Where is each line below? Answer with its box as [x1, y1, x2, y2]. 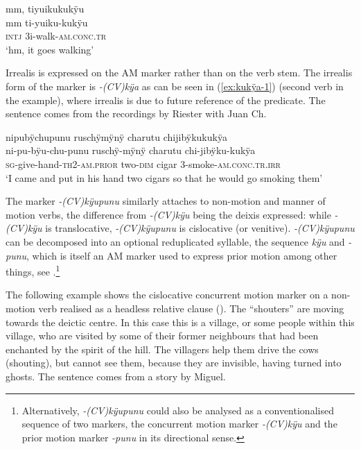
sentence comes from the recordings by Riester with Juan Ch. [6, 106, 267, 121]
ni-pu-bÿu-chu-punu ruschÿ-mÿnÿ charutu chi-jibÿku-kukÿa [6, 143, 256, 158]
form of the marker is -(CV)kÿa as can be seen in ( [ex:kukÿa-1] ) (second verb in [6, 78, 344, 93]
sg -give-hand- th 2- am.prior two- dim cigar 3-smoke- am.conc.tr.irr [6, 156, 281, 171]
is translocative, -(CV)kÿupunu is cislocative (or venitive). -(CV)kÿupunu [45, 221, 355, 235]
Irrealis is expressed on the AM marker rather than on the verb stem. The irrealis [6, 65, 353, 80]
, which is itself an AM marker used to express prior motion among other [26, 248, 337, 262]
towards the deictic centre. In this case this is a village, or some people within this [6, 314, 355, 329]
